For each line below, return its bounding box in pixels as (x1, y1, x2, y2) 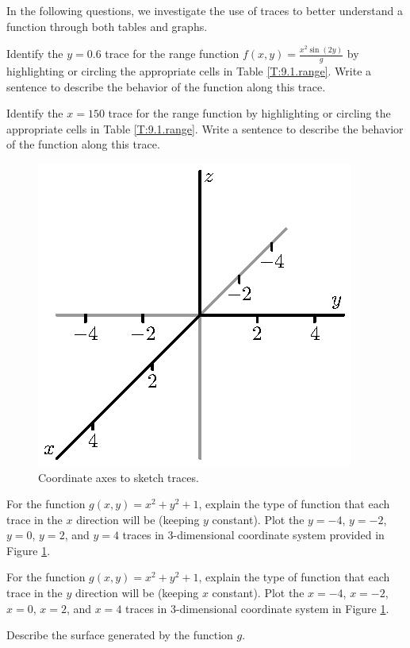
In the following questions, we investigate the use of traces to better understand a (6, 2, 403, 18)
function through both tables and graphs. (6, 17, 208, 34)
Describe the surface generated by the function (6, 627, 233, 643)
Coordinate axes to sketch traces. (38, 469, 199, 485)
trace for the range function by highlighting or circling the (108, 105, 391, 121)
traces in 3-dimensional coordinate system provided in (122, 526, 385, 543)
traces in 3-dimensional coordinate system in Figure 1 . (125, 600, 389, 616)
